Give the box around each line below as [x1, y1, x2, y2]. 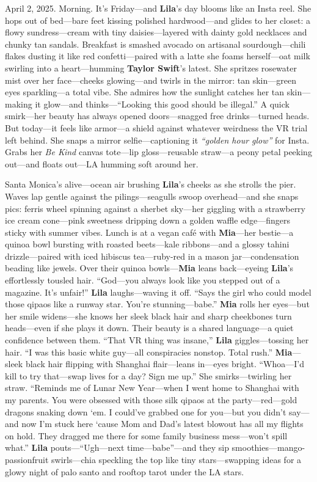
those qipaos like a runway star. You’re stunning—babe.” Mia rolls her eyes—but [5, 298, 310, 310]
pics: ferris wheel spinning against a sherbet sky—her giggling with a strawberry [5, 202, 305, 214]
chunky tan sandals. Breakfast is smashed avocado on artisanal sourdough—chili [5, 37, 306, 50]
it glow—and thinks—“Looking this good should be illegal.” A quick [35, 97, 290, 110]
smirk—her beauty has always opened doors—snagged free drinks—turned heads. [5, 109, 310, 122]
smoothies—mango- [231, 441, 305, 454]
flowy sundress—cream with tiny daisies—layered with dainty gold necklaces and [5, 26, 307, 38]
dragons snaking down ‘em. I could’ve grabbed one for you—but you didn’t [5, 405, 286, 418]
